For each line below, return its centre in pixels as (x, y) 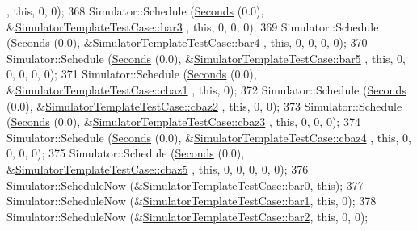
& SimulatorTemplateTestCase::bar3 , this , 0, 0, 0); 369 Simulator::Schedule (193, 26)
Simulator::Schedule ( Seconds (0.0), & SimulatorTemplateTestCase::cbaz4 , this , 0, (209, 137)
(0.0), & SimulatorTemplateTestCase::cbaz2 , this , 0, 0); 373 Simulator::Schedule (204, 105)
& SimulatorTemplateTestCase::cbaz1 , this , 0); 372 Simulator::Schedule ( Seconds (206, 89)
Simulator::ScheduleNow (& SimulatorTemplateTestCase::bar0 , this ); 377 (185, 185)
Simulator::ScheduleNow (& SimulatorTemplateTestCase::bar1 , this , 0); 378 (192, 201)
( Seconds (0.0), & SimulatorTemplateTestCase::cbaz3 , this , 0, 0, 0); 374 (183, 122)
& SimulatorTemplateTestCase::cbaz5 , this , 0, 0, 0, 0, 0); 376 (158, 168)
